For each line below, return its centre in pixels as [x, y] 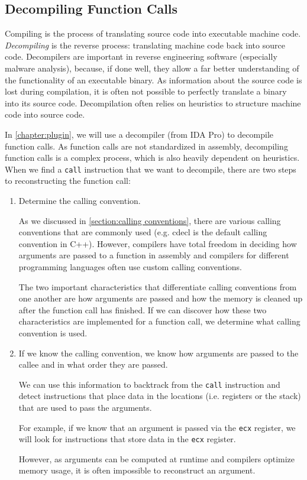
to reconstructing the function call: [68, 181]
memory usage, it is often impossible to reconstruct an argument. [137, 470]
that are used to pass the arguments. [85, 407]
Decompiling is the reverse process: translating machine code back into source [145, 45]
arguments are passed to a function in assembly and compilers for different [154, 255]
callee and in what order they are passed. [93, 364]
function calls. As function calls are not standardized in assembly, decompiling [146, 146]
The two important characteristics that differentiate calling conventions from [158, 286]
